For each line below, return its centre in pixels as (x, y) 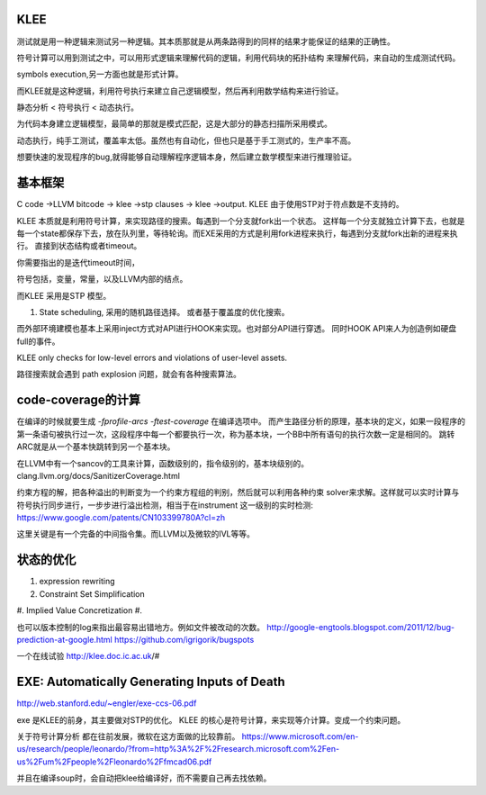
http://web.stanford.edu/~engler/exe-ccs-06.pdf (107, 703)
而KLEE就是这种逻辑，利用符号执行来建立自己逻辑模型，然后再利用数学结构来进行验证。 (180, 91)
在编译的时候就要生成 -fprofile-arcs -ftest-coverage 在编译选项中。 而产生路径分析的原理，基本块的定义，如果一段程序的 (241, 421)
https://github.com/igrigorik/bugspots (184, 639)
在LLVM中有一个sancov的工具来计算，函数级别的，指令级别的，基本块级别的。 (163, 463)
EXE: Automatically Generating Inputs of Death (151, 682)
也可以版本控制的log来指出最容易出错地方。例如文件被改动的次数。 (141, 627)
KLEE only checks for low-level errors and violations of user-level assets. (152, 358)
